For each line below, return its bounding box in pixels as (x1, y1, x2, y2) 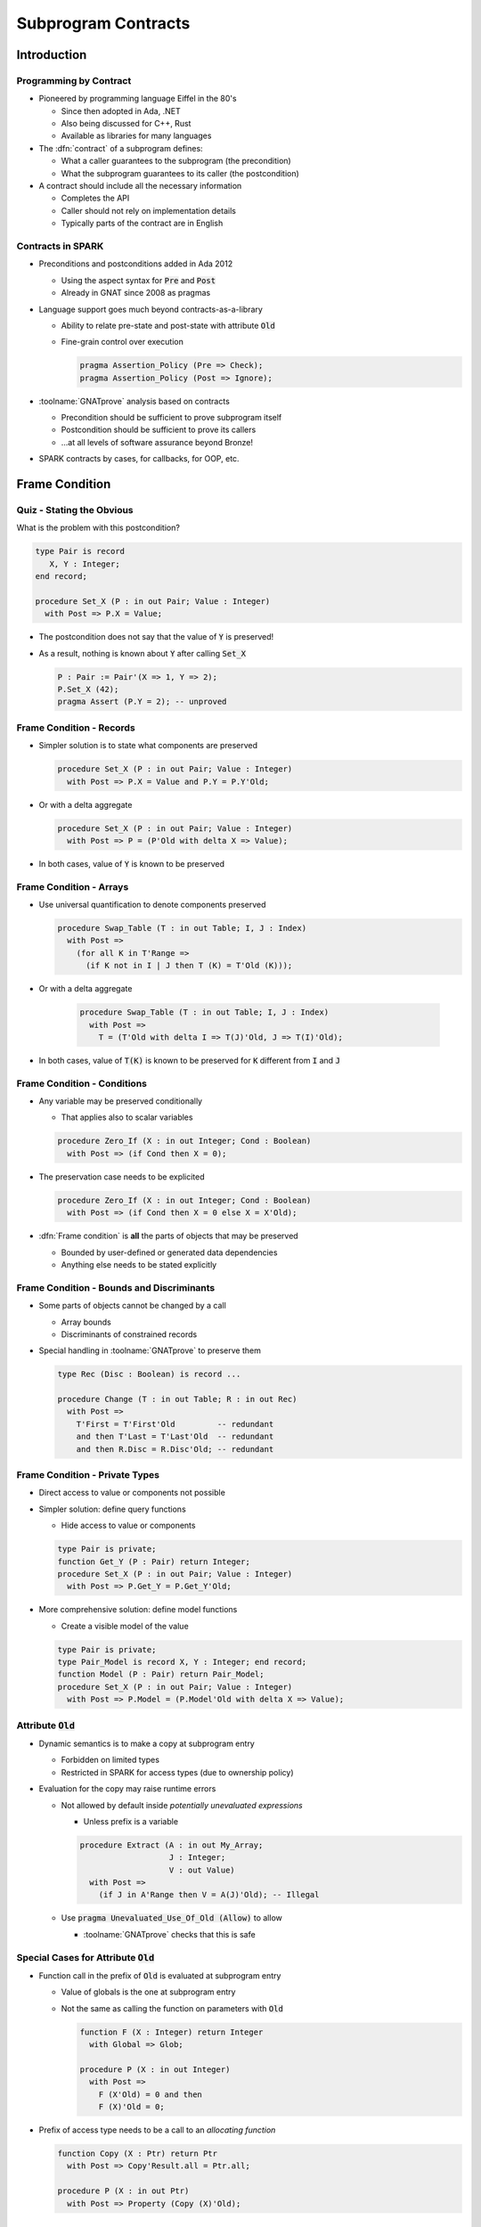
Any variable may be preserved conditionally (38, 1096, 203, 1106)
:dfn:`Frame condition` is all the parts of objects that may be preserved (38, 1230, 298, 1242)
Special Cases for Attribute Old (16, 1951, 155, 1963)
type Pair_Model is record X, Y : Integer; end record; (57, 1657, 307, 1668)
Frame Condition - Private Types (16, 1468, 160, 1481)
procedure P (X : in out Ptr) (57, 2186, 190, 2196)
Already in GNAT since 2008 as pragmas (61, 288, 211, 298)
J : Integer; (168, 1853, 226, 1863)
